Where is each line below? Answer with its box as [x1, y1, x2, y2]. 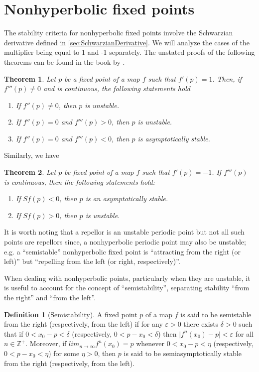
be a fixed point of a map [64, 73, 140, 84]
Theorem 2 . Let [4, 167, 56, 177]
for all [235, 328, 254, 339]
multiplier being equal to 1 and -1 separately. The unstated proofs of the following [4, 47, 255, 57]
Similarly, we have [4, 150, 59, 160]
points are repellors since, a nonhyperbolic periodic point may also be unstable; [4, 237, 246, 247]
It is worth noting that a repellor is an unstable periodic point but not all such [4, 227, 245, 237]
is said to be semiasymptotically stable [124, 348, 242, 358]
